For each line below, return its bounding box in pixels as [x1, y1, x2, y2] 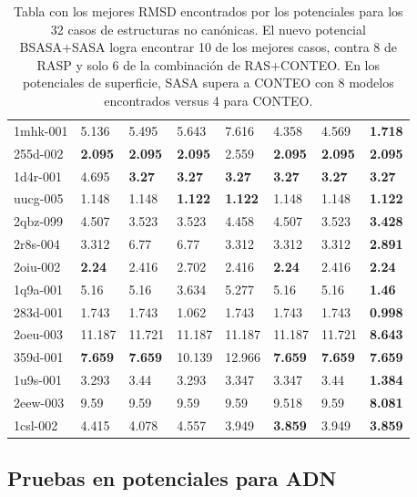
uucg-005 [14, 189, 64, 208]
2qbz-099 [14, 212, 64, 231]
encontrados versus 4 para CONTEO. [104, 90, 313, 109]
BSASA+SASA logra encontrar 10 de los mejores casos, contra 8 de [19, 37, 398, 57]
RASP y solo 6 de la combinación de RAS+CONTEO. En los [36, 55, 380, 74]
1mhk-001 [14, 120, 68, 140]
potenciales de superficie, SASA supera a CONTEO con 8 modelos [22, 73, 394, 92]
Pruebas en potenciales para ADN [7, 464, 337, 492]
